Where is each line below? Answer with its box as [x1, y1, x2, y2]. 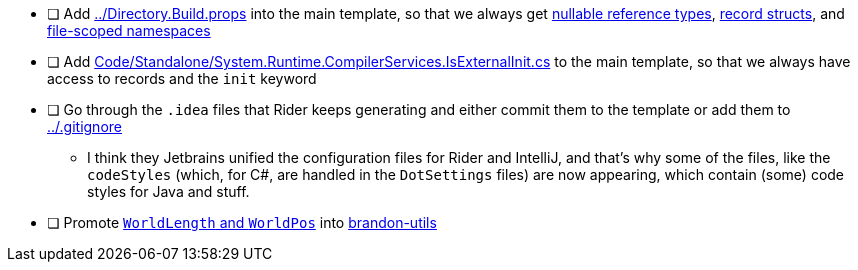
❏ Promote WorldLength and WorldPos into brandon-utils [47, 214, 437, 231]
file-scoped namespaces [47, 22, 211, 39]
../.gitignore [47, 118, 122, 135]
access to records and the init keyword [47, 70, 317, 87]
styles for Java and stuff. [87, 183, 250, 200]
